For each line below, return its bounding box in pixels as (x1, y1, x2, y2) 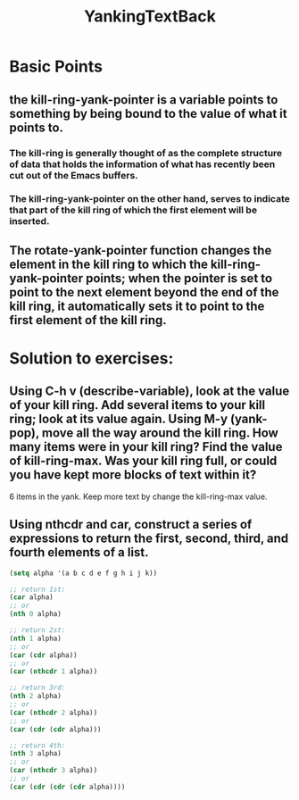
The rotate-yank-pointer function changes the (9, 243, 272, 258)
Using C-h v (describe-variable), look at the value (9, 384, 290, 399)
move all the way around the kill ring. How (41, 426, 278, 441)
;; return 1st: (9, 585, 66, 594)
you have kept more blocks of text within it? (9, 467, 257, 483)
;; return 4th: (9, 741, 66, 750)
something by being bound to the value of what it (9, 105, 287, 121)
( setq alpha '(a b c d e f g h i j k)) (9, 569, 158, 578)
